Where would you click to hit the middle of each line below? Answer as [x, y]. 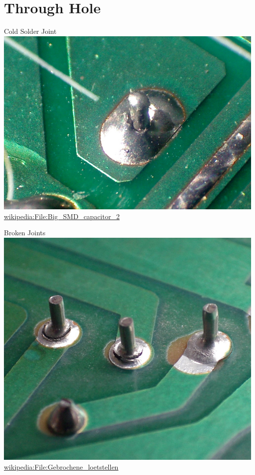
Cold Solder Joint [30, 31]
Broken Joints [25, 233]
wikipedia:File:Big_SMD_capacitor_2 [62, 216]
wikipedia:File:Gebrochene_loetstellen [61, 467]
